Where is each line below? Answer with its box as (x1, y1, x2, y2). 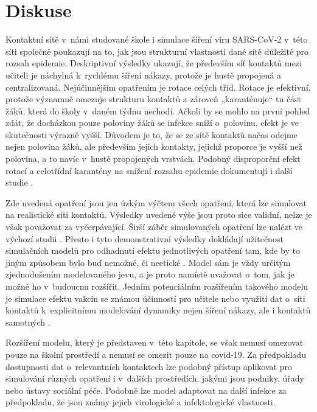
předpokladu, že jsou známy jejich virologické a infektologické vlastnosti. (5, 396, 276, 408)
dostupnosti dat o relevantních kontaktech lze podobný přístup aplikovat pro (5, 360, 292, 372)
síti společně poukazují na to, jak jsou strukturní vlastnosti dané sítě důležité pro (5, 44, 309, 57)
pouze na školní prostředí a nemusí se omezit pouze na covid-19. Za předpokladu (5, 347, 306, 360)
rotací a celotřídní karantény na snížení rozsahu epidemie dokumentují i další (5, 164, 293, 176)
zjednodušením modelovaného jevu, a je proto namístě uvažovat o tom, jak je (5, 268, 294, 281)
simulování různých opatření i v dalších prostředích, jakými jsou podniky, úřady (5, 372, 304, 385)
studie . (5, 176, 33, 189)
